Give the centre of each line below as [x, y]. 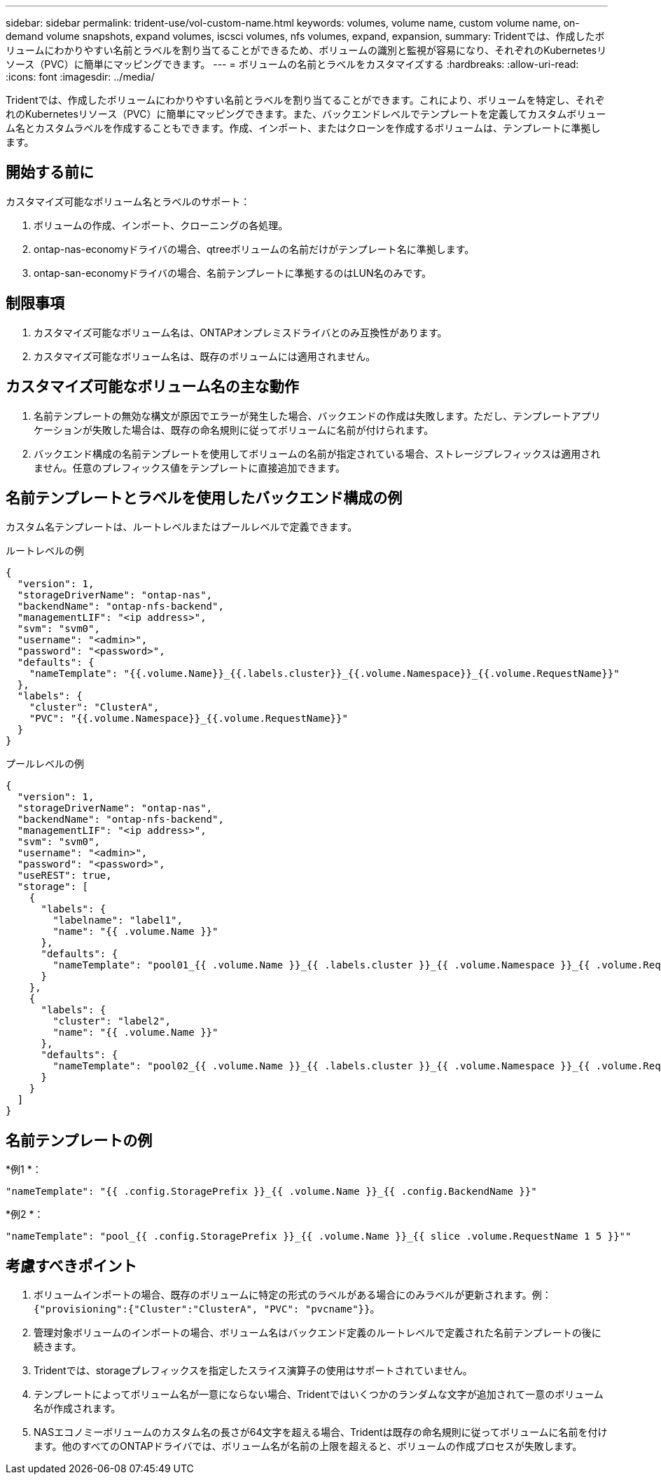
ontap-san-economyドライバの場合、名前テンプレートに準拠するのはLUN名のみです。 [233, 273]
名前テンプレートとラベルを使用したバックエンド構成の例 [204, 498]
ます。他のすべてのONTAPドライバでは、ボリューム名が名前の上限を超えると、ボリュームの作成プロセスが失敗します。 [308, 1446]
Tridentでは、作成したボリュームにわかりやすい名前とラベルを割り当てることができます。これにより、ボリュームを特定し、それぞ [305, 100]
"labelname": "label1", [118, 920]
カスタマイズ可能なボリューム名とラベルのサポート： [128, 201]
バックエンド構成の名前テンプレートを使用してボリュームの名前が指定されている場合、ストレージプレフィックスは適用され [317, 453]
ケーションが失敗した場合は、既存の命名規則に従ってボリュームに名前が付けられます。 [234, 430]
